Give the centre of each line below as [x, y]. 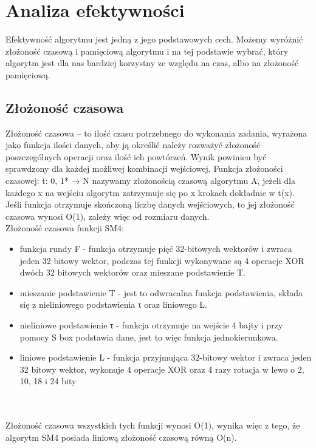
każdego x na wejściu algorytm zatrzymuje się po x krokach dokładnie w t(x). [150, 192]
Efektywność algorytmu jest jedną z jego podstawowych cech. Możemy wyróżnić [154, 39]
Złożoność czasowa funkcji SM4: [65, 228]
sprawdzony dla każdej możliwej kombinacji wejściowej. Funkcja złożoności [144, 168]
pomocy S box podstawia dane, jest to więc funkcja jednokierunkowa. [149, 337]
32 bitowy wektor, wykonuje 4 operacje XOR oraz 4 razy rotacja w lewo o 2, [162, 369]
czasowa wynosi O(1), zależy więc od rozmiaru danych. [108, 216]
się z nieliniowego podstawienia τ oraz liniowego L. [113, 304]
